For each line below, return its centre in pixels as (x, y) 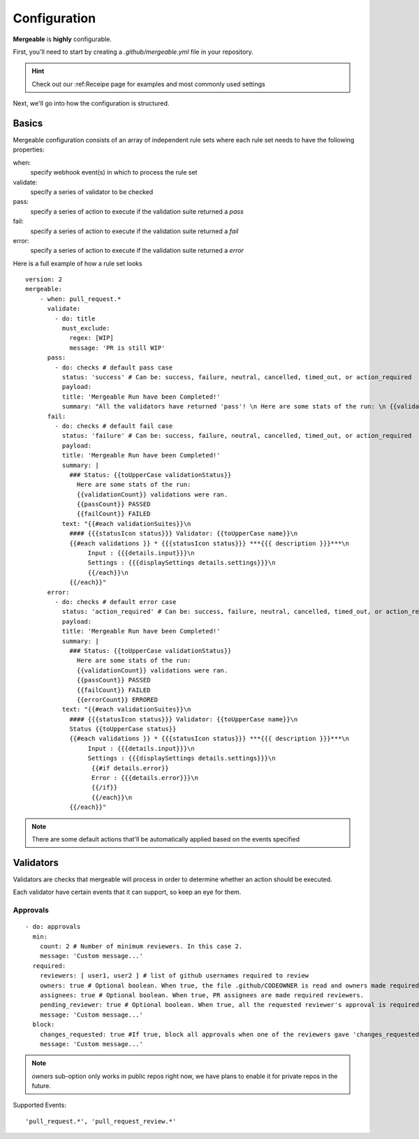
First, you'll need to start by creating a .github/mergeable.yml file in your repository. (133, 52)
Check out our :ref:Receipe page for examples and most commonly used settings (148, 84)
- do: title (75, 318)
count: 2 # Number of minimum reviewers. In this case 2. (141, 946)
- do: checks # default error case (116, 602)
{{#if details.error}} (130, 768)
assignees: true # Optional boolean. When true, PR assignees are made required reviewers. (202, 995)
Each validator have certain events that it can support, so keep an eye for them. (127, 892)
